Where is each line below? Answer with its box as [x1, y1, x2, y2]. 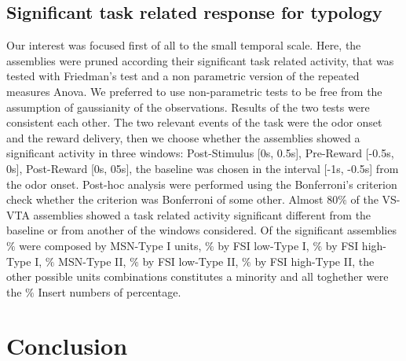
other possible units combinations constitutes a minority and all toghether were [6, 268, 389, 285]
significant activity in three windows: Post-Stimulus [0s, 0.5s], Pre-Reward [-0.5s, [6, 145, 394, 161]
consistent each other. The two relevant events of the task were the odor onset [6, 114, 382, 131]
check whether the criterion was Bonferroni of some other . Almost [6, 191, 324, 208]
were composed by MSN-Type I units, [19, 237, 202, 253]
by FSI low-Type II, [142, 252, 239, 269]
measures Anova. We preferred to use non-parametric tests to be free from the [6, 83, 382, 99]
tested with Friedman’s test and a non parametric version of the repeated [6, 68, 360, 84]
